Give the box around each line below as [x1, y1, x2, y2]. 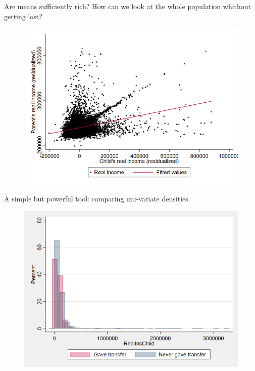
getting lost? [4, 11, 42, 21]
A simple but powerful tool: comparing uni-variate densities [4, 193, 188, 204]
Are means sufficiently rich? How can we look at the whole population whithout [4, 1, 251, 11]
